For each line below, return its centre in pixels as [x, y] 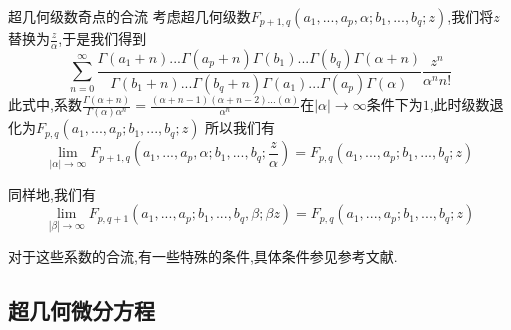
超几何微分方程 [81, 310]
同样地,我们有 [52, 193]
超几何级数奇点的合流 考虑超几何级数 [129, 16]
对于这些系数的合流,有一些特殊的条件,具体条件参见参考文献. [203, 256]
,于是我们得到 [102, 38]
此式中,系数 [45, 104]
